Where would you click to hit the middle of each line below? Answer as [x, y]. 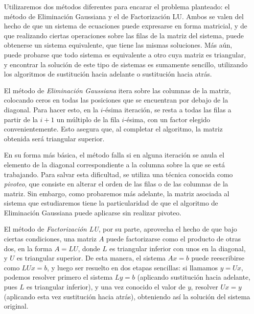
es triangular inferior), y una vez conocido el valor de [106, 287]
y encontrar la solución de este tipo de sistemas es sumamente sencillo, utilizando [126, 64]
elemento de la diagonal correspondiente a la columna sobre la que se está [115, 164]
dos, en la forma [28, 248]
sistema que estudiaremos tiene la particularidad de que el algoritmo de [111, 203]
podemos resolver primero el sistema [58, 277]
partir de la [21, 119]
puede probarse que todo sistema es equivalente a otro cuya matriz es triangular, [125, 54]
